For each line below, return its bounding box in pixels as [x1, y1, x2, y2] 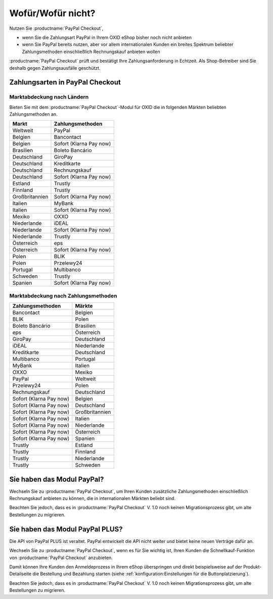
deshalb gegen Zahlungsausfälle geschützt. [9, 65, 101, 71]
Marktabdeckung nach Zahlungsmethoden [9, 292, 117, 299]
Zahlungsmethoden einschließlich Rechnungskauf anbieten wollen [22, 48, 160, 55]
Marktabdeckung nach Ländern [9, 93, 89, 101]
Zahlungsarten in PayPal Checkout [9, 78, 121, 87]
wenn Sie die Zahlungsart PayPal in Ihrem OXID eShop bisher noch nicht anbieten [22, 34, 192, 40]
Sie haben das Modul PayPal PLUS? [9, 525, 123, 533]
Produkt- [243, 564, 262, 570]
